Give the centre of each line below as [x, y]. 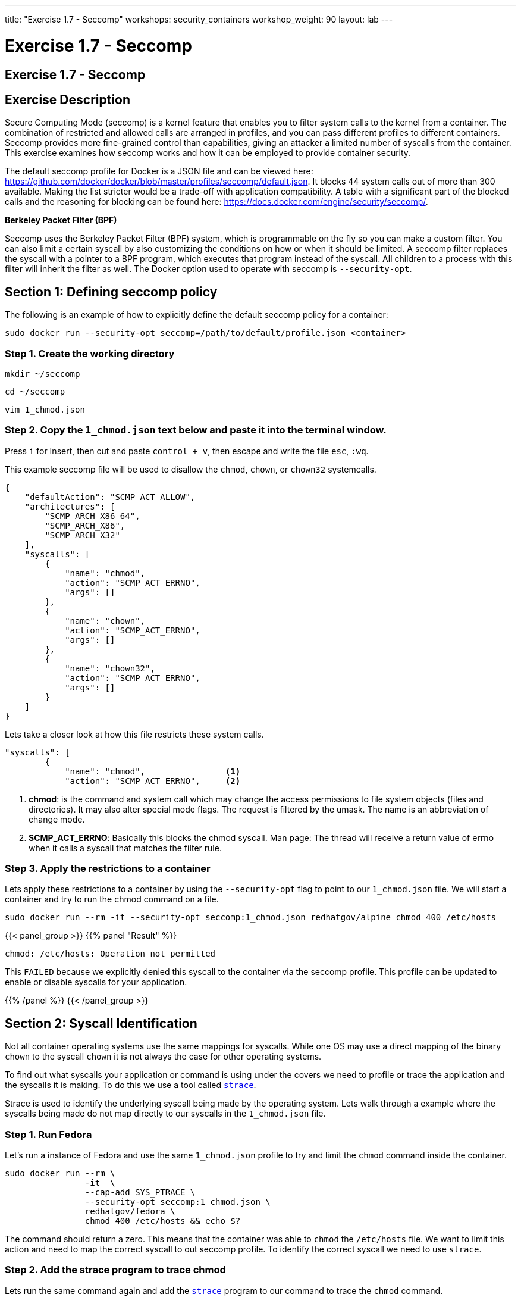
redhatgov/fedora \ [130, 1212]
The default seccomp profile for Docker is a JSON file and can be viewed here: [159, 171]
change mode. [57, 819]
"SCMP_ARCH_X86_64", [92, 516]
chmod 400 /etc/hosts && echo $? [163, 1221]
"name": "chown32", [110, 668]
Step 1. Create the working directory [90, 353]
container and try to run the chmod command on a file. [112, 899]
